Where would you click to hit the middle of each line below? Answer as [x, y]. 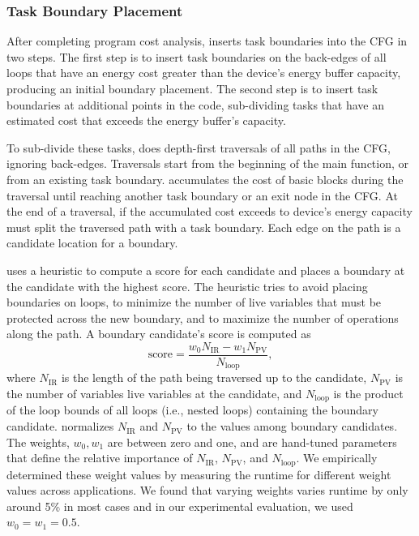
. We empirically [337, 458]
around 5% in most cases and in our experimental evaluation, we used [180, 506]
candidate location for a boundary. [92, 243]
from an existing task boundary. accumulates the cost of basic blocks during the [205, 179]
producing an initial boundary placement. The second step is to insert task [192, 88]
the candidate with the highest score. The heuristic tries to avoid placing [187, 286]
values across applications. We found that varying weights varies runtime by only [207, 490]
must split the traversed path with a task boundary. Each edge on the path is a [204, 227]
